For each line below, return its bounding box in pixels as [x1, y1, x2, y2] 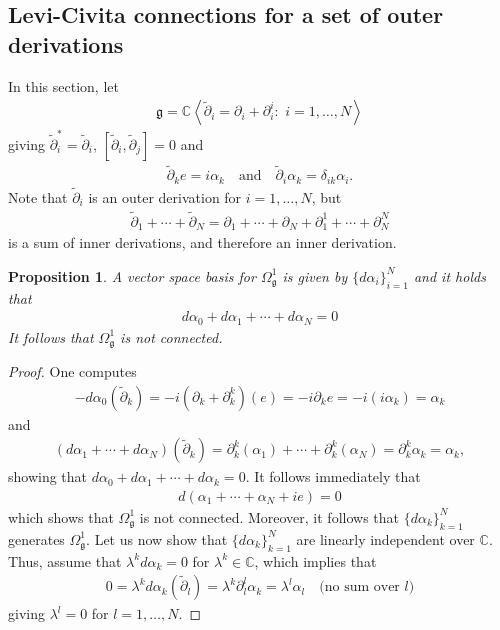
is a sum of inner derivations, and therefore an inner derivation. [8, 232, 397, 253]
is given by [282, 265, 348, 286]
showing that [8, 466, 88, 487]
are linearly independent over [296, 528, 475, 549]
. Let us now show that [86, 528, 228, 549]
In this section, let [8, 75, 119, 96]
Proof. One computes [8, 361, 137, 382]
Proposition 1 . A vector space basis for [8, 265, 256, 286]
